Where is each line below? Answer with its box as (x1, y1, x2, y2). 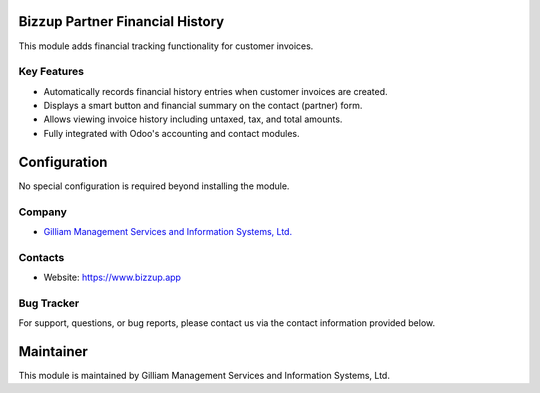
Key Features (18, 65, 85, 79)
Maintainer (18, 343, 89, 360)
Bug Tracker (18, 296, 80, 310)
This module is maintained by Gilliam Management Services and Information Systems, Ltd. (18, 370, 390, 382)
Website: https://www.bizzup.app (43, 271, 182, 284)
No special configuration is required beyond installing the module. (18, 180, 290, 192)
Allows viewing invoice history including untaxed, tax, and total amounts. (43, 113, 343, 125)
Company (18, 205, 67, 219)
